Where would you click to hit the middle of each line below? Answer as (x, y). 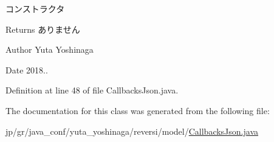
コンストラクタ (35, 8)
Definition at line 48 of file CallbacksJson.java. (92, 90)
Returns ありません (43, 29)
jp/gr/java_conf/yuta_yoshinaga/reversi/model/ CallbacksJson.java (132, 131)
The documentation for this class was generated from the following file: (138, 110)
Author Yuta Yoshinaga (50, 49)
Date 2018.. (27, 69)
